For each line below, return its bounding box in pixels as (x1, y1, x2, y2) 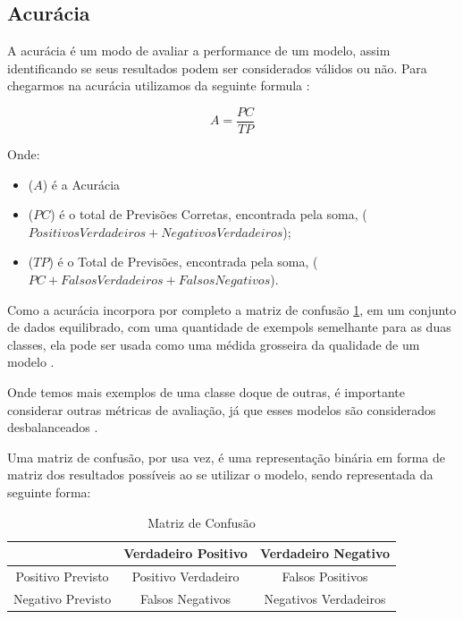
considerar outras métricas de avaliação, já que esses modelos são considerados (7, 400, 436, 419)
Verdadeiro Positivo (123, 544, 248, 563)
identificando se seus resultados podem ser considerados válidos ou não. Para (7, 58, 427, 77)
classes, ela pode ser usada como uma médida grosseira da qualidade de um (7, 335, 420, 353)
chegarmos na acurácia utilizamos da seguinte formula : (7, 76, 310, 95)
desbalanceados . (7, 418, 98, 437)
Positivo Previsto (15, 566, 109, 585)
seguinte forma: (7, 482, 91, 501)
